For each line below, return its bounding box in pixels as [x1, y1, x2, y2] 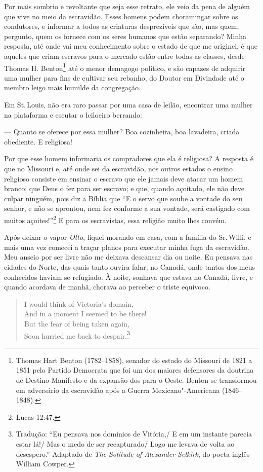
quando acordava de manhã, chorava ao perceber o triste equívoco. [4, 281, 210, 292]
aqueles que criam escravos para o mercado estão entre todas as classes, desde [4, 50, 245, 61]
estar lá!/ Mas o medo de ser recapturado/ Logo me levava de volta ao [16, 438, 235, 449]
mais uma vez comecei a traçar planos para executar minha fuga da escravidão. [4, 241, 249, 252]
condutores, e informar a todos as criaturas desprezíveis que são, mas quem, [4, 21, 239, 31]
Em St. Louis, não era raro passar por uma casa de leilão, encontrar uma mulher [4, 99, 253, 110]
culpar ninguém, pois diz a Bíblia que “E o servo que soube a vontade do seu [4, 193, 242, 203]
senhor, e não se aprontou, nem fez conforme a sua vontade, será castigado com [4, 203, 250, 213]
